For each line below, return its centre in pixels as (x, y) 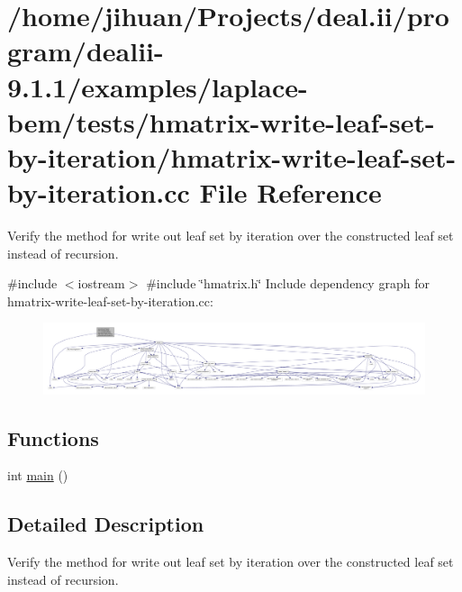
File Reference (290, 192)
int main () (38, 475)
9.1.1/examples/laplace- (158, 86)
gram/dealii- (86, 51)
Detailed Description (106, 524)
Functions (53, 437)
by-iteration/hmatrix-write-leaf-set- (232, 156)
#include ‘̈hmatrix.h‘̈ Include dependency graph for (288, 283)
